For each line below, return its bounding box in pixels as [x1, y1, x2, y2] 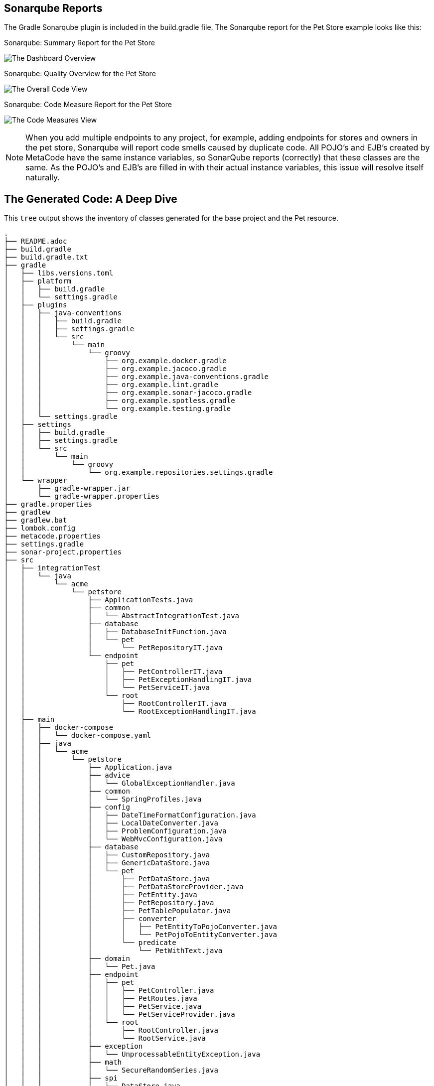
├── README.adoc [4, 237, 67, 246]
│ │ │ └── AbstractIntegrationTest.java [4, 612, 240, 620]
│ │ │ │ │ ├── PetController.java [4, 986, 214, 995]
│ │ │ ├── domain [4, 954, 130, 963]
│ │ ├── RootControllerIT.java [4, 699, 227, 708]
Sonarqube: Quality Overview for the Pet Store [4, 69, 156, 78]
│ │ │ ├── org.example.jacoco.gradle [4, 365, 227, 373]
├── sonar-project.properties [4, 548, 122, 556]
